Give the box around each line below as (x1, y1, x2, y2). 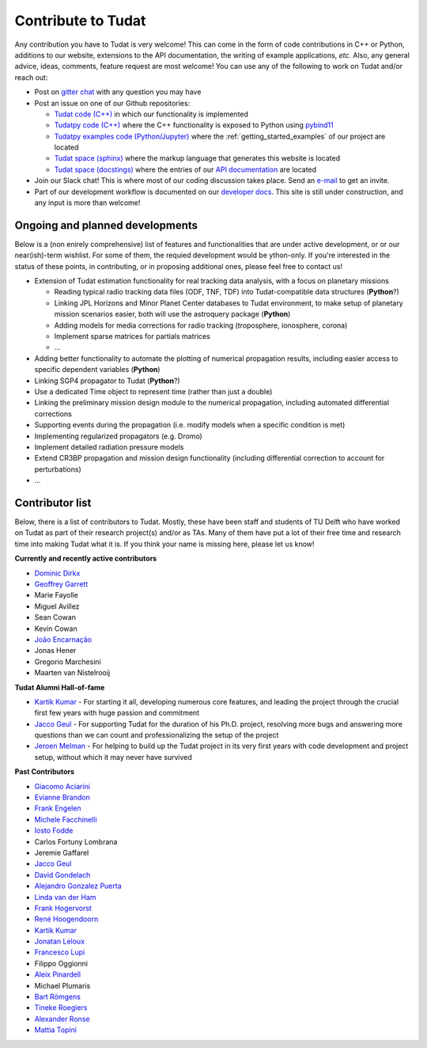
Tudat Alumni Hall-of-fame (14, 682, 105, 692)
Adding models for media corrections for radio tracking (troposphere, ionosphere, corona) (54, 321, 348, 330)
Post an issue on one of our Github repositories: (34, 98, 191, 108)
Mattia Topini (34, 1025, 77, 1035)
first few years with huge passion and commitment (34, 708, 200, 718)
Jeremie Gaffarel (34, 848, 89, 857)
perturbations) (34, 464, 82, 474)
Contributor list (14, 496, 92, 510)
